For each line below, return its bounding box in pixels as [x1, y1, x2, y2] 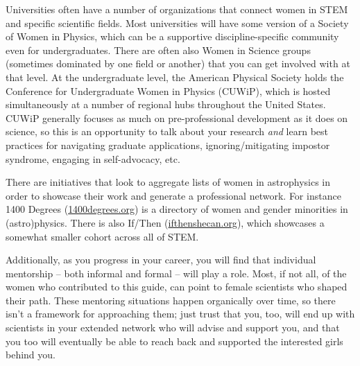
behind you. [6, 347, 55, 362]
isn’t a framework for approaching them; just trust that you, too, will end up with [6, 306, 355, 321]
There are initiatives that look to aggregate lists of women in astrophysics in [6, 175, 331, 189]
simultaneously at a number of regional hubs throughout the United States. [6, 97, 326, 112]
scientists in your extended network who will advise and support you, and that [6, 320, 340, 335]
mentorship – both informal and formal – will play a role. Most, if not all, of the [6, 265, 347, 280]
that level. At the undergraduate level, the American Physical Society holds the [6, 69, 344, 84]
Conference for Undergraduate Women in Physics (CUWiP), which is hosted [6, 83, 331, 98]
